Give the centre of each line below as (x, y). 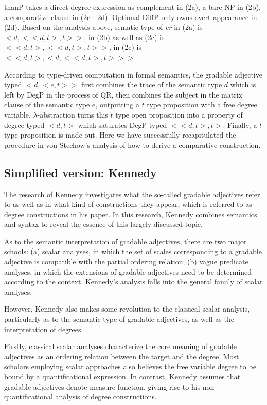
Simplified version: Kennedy (81, 172)
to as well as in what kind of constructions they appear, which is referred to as (128, 204)
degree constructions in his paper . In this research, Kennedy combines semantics (131, 214)
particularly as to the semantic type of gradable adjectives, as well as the (119, 319)
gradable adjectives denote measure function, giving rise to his (102, 386)
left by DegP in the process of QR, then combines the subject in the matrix (123, 94)
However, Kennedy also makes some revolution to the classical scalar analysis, (127, 309)
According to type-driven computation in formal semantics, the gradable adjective (133, 74)
